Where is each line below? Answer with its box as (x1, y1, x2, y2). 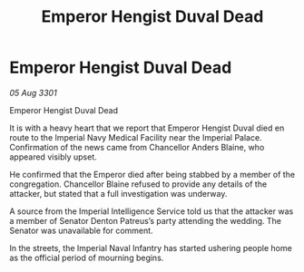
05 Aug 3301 (9, 87, 57, 98)
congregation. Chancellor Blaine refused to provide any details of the (9, 179, 268, 189)
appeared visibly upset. (9, 151, 97, 162)
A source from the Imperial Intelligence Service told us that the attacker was (9, 206, 294, 217)
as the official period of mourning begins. (9, 252, 164, 263)
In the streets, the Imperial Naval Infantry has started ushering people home (9, 242, 292, 253)
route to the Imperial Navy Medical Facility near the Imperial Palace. (9, 131, 262, 142)
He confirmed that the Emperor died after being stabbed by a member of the (9, 169, 296, 180)
